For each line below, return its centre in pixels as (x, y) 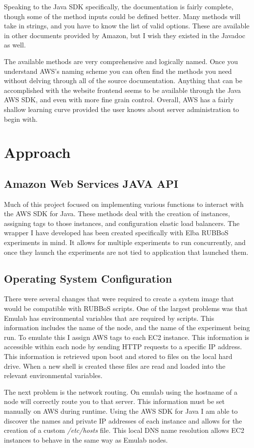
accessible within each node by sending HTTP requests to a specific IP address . (123, 347)
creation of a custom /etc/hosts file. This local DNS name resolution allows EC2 (124, 430)
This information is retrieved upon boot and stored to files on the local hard (118, 356)
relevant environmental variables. (53, 375)
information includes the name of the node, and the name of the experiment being (127, 327)
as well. (15, 45)
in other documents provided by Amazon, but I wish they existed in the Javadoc (125, 35)
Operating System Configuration (88, 278)
